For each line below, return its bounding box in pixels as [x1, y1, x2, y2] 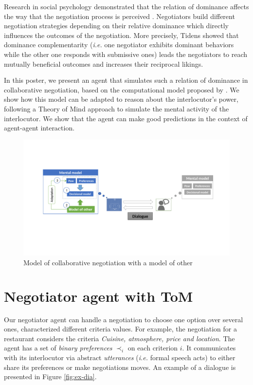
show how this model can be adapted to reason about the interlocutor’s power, [4, 94, 238, 104]
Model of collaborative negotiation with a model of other [23, 257, 193, 267]
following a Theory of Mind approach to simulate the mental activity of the [4, 103, 229, 113]
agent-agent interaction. [4, 123, 75, 133]
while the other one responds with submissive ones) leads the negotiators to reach [4, 49, 248, 59]
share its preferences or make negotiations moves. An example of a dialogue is [4, 362, 236, 372]
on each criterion [127, 343, 178, 353]
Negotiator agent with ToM [4, 286, 193, 306]
